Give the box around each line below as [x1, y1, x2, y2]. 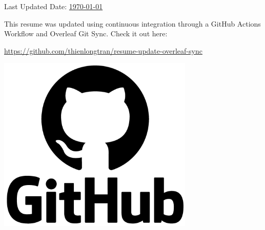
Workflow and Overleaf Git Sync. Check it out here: [4, 28, 168, 39]
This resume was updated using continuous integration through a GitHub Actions [4, 18, 261, 29]
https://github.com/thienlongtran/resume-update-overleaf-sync [4, 45, 202, 56]
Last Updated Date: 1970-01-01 [4, 1, 103, 11]
